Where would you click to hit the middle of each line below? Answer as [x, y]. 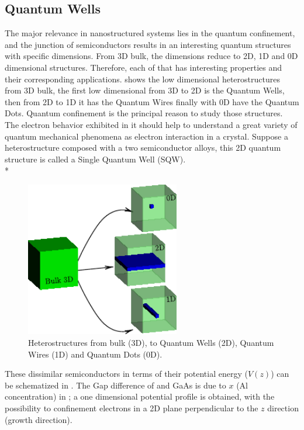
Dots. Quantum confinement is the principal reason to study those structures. [144, 113]
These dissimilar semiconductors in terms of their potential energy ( [126, 374]
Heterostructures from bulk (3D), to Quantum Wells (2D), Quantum [151, 343]
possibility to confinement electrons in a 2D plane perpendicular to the [132, 408]
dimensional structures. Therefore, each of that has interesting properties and [144, 67]
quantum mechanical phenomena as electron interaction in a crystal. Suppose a [146, 136]
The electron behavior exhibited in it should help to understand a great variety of [151, 124]
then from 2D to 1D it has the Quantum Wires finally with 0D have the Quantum [152, 101]
